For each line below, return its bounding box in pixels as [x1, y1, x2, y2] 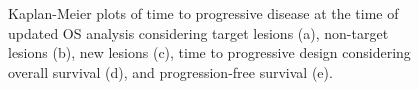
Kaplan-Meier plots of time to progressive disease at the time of [8, 3, 399, 23]
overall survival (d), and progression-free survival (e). [8, 61, 333, 82]
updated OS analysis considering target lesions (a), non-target [8, 22, 389, 43]
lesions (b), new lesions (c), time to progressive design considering [8, 42, 411, 63]
